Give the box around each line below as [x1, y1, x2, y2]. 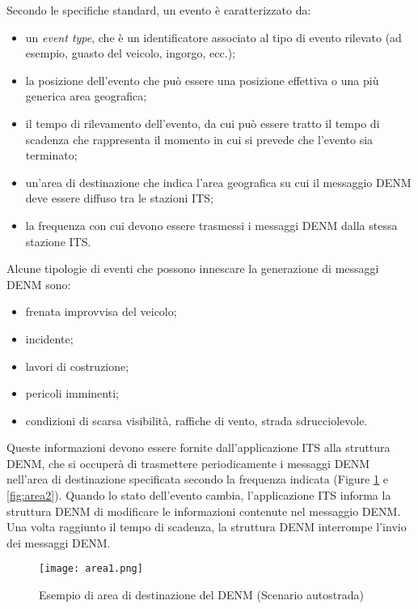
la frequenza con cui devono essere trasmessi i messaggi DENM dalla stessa [25, 216, 398, 233]
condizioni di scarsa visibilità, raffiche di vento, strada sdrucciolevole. [25, 411, 368, 428]
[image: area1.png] [39, 563, 143, 575]
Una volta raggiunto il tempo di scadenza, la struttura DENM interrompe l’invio [6, 518, 407, 535]
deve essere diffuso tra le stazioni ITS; [25, 190, 213, 207]
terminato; [25, 147, 78, 164]
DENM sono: [6, 275, 71, 292]
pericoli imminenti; [25, 385, 119, 402]
